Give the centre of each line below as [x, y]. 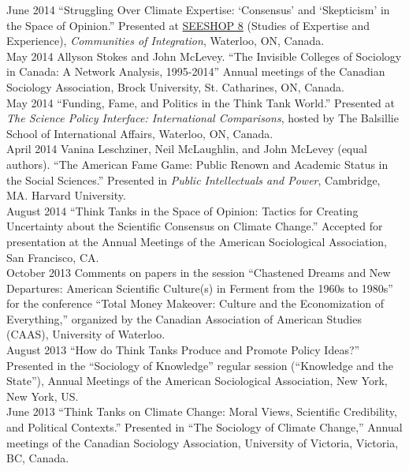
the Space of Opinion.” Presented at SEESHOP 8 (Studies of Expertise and [188, 25]
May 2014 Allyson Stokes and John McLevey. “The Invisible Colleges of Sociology [204, 56]
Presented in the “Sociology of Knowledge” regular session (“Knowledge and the [200, 365]
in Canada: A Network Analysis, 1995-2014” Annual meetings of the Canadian [196, 71]
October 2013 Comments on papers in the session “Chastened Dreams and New [199, 273]
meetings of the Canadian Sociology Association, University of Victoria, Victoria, [203, 442]
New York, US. [43, 396]
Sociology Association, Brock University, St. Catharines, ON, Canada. [175, 86]
